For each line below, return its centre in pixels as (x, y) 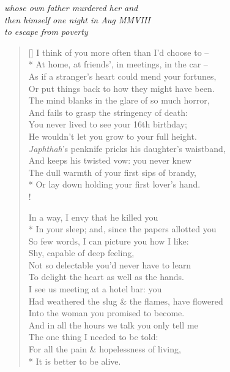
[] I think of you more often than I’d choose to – (119, 52)
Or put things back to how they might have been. (121, 88)
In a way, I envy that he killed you (93, 217)
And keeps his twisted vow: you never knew (110, 160)
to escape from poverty (46, 32)
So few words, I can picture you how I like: (109, 241)
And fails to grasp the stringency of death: (108, 112)
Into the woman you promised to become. (106, 313)
